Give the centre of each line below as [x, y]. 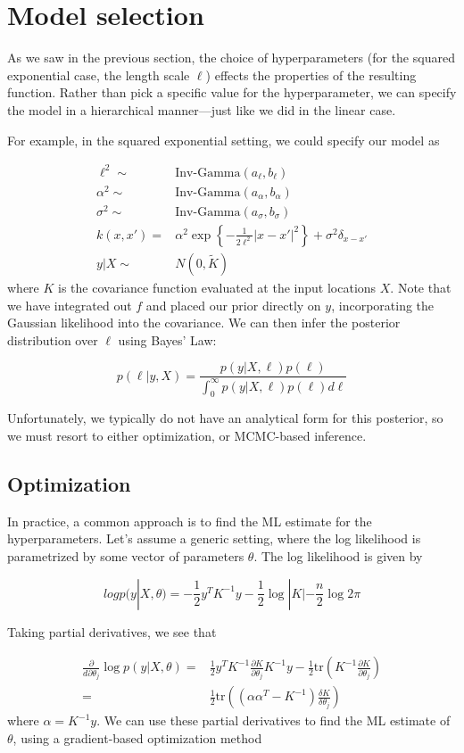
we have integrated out [70, 305]
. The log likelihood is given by [338, 556]
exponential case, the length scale [99, 74]
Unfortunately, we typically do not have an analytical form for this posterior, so [225, 418]
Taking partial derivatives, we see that [112, 631]
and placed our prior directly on [233, 305]
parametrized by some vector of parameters [126, 556]
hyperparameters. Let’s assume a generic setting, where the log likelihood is [214, 538]
